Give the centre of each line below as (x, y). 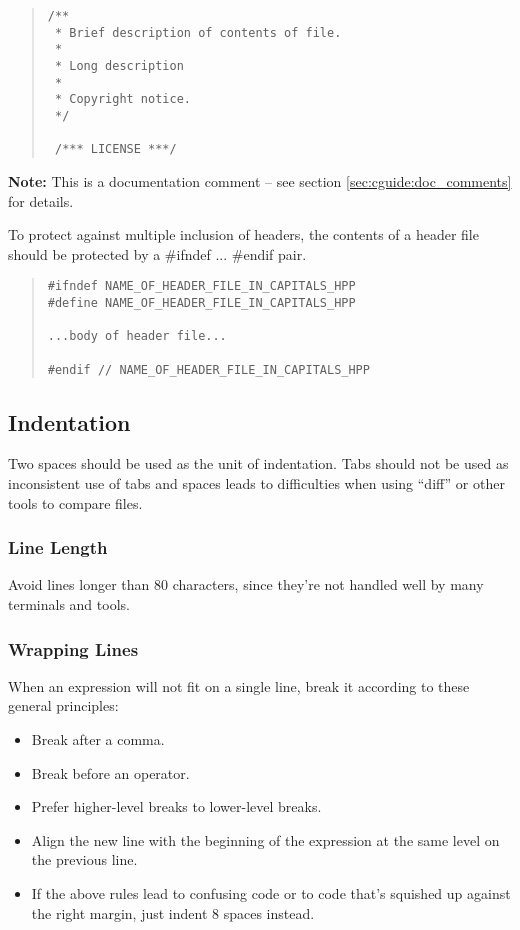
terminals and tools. (69, 604)
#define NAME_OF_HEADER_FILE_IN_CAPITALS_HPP (201, 302)
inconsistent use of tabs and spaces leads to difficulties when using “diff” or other (256, 483)
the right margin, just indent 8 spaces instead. (173, 912)
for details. (41, 200)
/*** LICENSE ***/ (115, 149)
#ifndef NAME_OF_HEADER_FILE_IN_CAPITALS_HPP (201, 286)
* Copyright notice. (122, 99)
